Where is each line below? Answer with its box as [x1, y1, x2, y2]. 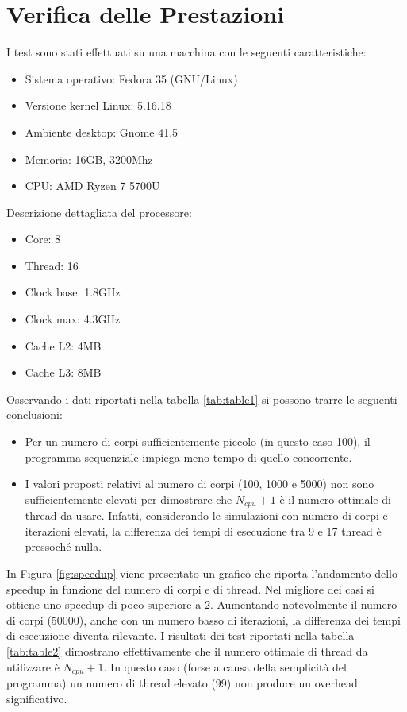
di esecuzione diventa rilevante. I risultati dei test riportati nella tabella [6, 627, 355, 644]
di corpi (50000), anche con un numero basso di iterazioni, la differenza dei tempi [6, 611, 401, 628]
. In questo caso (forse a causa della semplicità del [103, 658, 347, 675]
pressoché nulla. [25, 538, 102, 555]
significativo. [6, 690, 67, 706]
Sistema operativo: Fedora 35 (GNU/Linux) [25, 70, 238, 87]
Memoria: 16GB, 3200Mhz [25, 150, 153, 167]
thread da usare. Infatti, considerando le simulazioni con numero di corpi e [25, 507, 388, 524]
